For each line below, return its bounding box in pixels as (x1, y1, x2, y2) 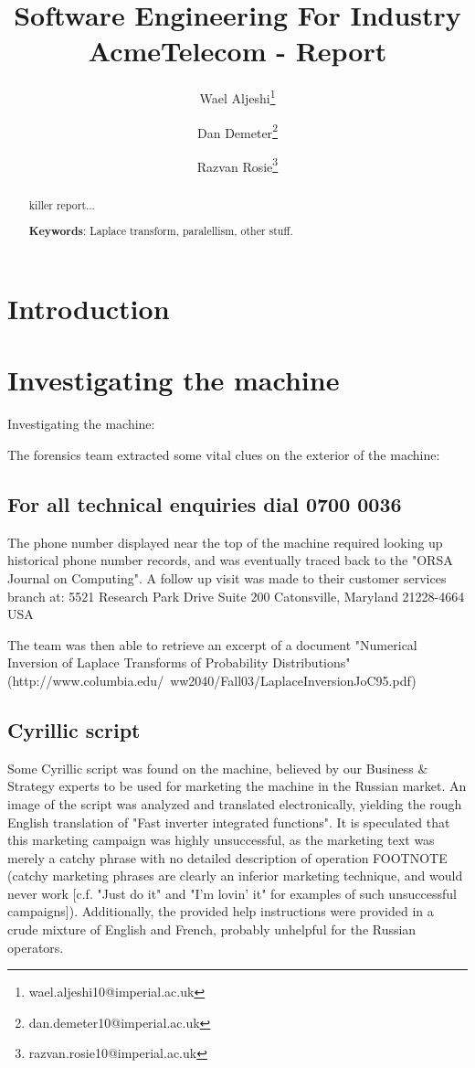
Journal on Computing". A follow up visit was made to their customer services (7, 568, 447, 587)
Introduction (7, 290, 170, 327)
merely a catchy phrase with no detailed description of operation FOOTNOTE (7, 848, 448, 867)
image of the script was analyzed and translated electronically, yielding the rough (7, 794, 462, 813)
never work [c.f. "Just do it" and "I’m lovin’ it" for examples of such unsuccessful (7, 883, 457, 902)
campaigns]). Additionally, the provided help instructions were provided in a (7, 902, 434, 921)
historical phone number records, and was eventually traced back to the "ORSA (7, 550, 453, 570)
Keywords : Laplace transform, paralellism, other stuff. (28, 223, 293, 240)
